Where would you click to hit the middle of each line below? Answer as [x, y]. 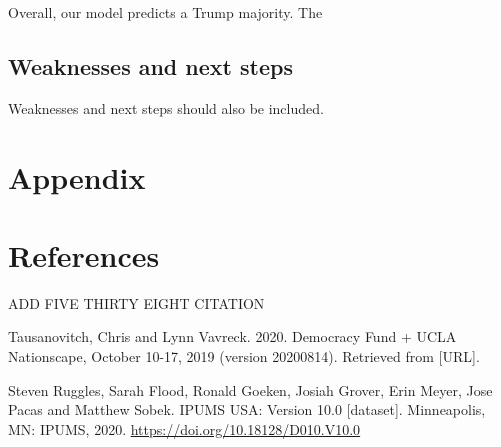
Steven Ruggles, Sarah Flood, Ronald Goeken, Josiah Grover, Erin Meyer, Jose [250, 389]
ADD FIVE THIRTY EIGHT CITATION [136, 302]
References [84, 254]
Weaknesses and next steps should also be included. [166, 107]
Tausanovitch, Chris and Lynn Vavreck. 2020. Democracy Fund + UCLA [232, 336]
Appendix [77, 176]
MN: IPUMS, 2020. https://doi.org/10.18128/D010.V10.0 [184, 428]
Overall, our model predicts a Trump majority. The [165, 12]
